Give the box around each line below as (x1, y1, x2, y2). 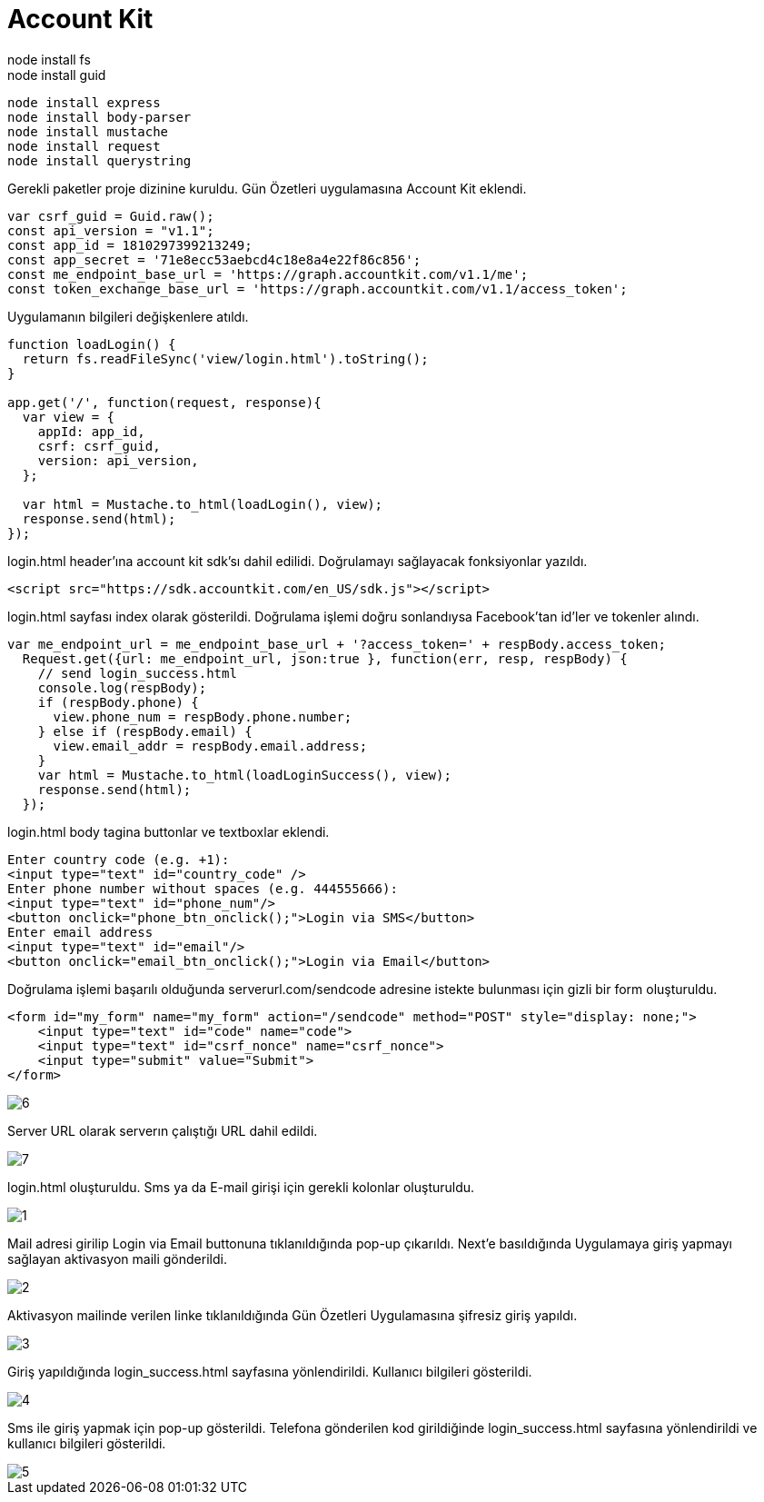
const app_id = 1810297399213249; (7, 237, 253, 253)
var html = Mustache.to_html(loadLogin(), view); (22, 496, 383, 512)
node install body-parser (7, 109, 192, 124)
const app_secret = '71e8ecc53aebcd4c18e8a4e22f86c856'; (7, 252, 422, 267)
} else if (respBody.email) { (37, 723, 253, 739)
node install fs (7, 51, 91, 67)
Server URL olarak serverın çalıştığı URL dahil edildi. (7, 1122, 318, 1139)
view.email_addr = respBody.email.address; (53, 738, 368, 753)
